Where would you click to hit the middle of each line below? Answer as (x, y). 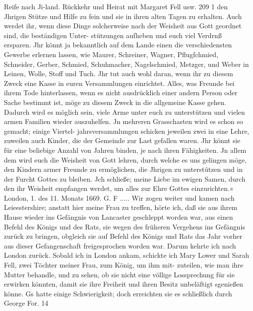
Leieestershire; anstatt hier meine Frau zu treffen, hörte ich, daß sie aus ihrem (121, 207)
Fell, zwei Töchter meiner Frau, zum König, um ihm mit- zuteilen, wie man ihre (124, 265)
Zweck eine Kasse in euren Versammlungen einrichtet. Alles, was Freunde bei (119, 83)
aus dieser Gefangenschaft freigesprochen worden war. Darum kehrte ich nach (120, 245)
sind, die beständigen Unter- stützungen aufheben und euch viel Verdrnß (113, 35)
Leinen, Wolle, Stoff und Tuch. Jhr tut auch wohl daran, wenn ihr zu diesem (119, 73)
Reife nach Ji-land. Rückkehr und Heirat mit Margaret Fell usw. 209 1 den (116, 6)
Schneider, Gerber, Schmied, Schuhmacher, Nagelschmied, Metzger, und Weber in (126, 64)
